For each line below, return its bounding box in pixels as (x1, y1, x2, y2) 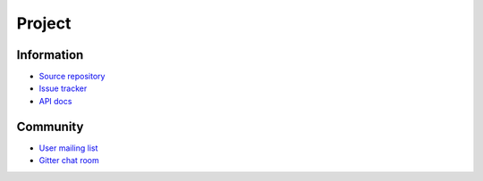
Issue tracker (38, 83, 88, 94)
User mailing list (38, 143, 98, 153)
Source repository (38, 71, 106, 82)
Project (16, 13, 72, 33)
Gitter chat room (38, 155, 99, 166)
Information (16, 47, 84, 62)
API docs (38, 95, 72, 106)
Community (16, 119, 84, 134)
